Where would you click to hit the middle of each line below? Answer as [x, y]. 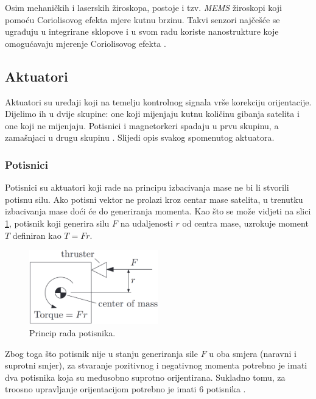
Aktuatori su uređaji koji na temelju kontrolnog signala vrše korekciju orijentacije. [158, 101]
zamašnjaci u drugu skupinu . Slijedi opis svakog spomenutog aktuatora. [140, 137]
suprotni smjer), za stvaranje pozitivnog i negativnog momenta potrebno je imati [156, 365]
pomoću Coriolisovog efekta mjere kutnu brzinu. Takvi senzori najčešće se [142, 19]
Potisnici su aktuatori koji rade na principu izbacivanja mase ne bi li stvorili [147, 187]
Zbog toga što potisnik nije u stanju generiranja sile [101, 353]
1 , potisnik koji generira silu [57, 223]
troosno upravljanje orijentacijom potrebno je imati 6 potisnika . [125, 389]
